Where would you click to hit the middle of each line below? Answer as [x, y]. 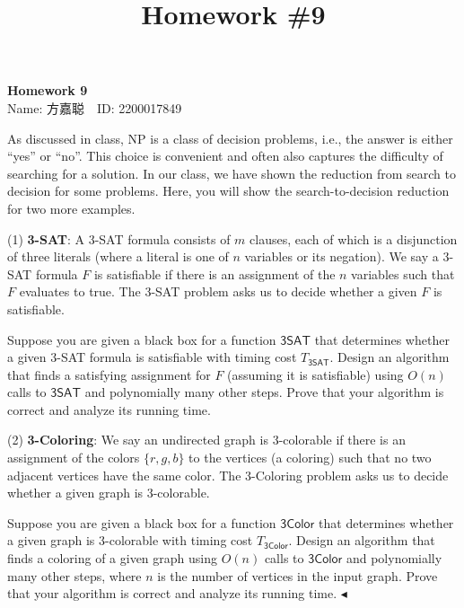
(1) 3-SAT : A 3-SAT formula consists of [119, 238]
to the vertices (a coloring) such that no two [310, 458]
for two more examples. [71, 208]
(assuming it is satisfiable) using [315, 374]
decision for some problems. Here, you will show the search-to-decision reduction [228, 191]
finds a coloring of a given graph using [112, 558]
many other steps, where [74, 575]
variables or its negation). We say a [341, 256]
